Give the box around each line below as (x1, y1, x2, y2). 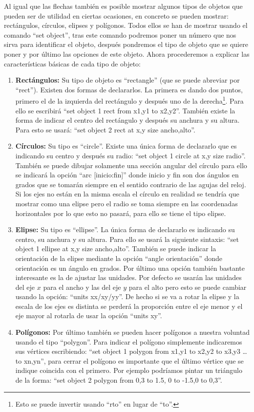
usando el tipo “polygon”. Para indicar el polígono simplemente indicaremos (15, 336, 242, 347)
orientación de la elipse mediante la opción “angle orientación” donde (15, 253, 223, 263)
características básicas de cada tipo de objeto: (4, 58, 141, 68)
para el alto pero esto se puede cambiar (128, 282, 247, 292)
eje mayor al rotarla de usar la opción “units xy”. (15, 310, 162, 321)
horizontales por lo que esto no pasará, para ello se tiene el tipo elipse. (15, 208, 226, 218)
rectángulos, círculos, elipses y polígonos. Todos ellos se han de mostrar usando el (4, 20, 248, 30)
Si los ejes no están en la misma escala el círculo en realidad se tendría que (15, 189, 239, 199)
